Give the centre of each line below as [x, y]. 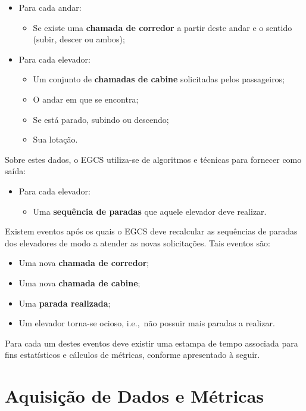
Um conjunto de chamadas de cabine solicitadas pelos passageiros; [159, 79]
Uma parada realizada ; [65, 303]
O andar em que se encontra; [86, 99]
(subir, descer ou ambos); [79, 39]
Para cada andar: [50, 7]
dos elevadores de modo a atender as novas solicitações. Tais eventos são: [138, 242]
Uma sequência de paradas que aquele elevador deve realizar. [150, 211]
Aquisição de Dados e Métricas [135, 396]
